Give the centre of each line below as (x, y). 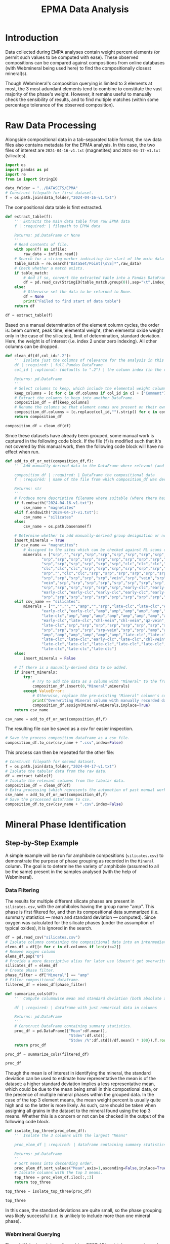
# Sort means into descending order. (54, 1163)
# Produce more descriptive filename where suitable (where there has (90, 498)
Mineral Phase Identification (66, 825)
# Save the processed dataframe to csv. (49, 800)
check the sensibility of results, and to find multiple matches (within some (82, 99)
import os (16, 165)
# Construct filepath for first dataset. (50, 193)
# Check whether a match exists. (50, 268)
